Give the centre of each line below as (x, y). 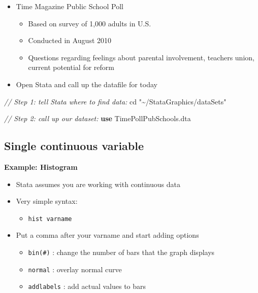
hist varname (50, 219)
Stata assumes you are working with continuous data (98, 184)
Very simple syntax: (47, 201)
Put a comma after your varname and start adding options (107, 235)
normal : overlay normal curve (75, 269)
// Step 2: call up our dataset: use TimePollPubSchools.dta (98, 118)
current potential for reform (71, 67)
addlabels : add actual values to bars (87, 286)
